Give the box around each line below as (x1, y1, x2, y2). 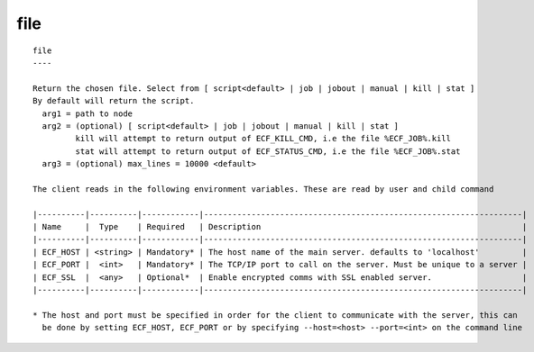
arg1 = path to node (41, 108, 133, 119)
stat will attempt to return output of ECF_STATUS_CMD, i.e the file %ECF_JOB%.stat (75, 146, 461, 157)
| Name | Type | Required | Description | (32, 221, 528, 232)
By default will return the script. (32, 95, 195, 106)
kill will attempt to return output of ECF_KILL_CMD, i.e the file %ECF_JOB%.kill (75, 133, 451, 144)
